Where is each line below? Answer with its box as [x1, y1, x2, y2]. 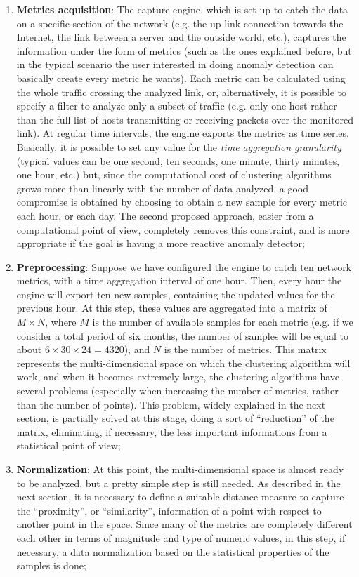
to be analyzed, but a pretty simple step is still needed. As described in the [16, 475, 341, 490]
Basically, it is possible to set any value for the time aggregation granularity [16, 139, 341, 154]
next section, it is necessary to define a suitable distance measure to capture [16, 489, 344, 504]
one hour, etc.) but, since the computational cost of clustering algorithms [16, 167, 332, 182]
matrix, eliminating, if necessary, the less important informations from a [16, 424, 327, 439]
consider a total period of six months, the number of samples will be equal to [16, 328, 349, 343]
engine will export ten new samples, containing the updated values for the [16, 286, 335, 301]
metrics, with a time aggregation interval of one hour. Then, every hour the [16, 273, 342, 288]
